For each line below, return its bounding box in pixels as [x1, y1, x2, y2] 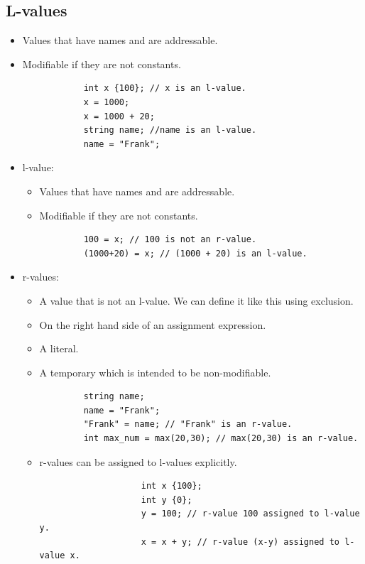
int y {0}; [141, 494, 192, 505]
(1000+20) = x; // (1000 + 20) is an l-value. [83, 248, 307, 259]
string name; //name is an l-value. [83, 125, 257, 136]
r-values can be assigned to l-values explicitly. [39, 454, 237, 469]
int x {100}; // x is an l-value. [83, 83, 246, 94]
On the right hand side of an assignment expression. [39, 317, 266, 332]
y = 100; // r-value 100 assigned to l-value [141, 509, 360, 519]
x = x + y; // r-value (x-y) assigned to [141, 536, 339, 547]
